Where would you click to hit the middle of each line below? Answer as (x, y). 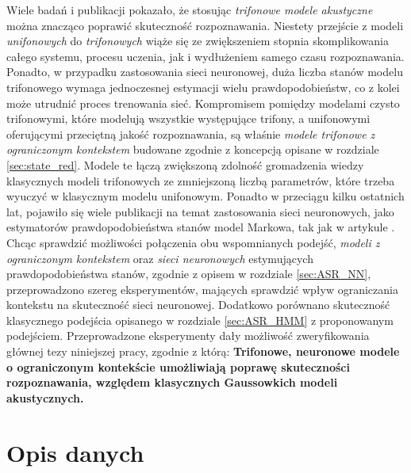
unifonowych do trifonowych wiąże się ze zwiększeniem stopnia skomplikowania (198, 41)
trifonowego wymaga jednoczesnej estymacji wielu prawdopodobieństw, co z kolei (203, 87)
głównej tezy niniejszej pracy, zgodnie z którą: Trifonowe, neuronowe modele (203, 351)
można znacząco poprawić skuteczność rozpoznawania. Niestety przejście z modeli (205, 25)
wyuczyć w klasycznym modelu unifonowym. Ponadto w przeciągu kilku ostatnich (205, 196)
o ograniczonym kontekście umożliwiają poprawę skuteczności (178, 366)
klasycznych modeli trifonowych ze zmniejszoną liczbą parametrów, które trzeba (201, 180)
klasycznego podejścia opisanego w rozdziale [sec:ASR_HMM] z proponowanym (200, 320)
